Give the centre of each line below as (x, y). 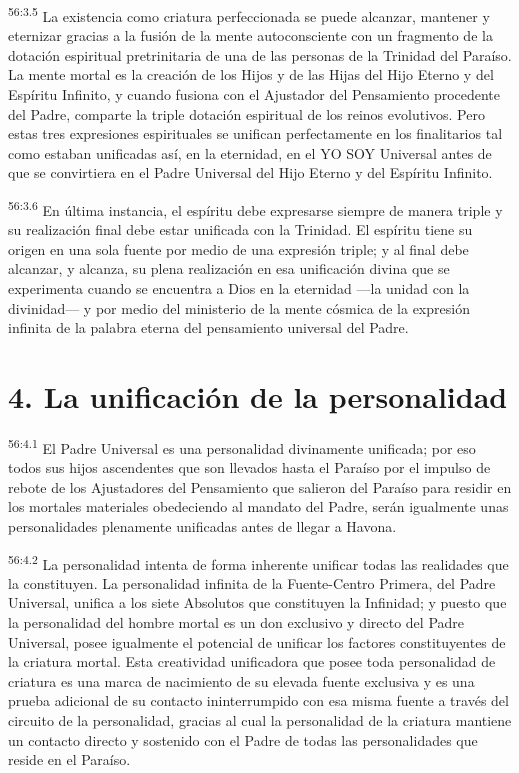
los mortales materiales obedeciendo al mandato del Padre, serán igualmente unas (258, 506)
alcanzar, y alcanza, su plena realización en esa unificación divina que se (229, 268)
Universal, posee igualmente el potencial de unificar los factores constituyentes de (257, 641)
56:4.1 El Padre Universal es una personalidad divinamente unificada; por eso (242, 446)
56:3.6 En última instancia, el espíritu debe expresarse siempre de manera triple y (255, 208)
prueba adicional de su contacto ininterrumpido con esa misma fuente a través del (258, 700)
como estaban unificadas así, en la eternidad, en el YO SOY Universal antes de (250, 152)
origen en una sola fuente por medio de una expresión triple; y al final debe (238, 248)
